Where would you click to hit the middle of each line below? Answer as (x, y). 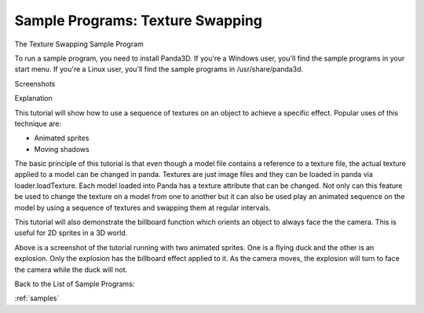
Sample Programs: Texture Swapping (139, 20)
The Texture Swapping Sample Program (79, 44)
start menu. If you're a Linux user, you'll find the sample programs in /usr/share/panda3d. (159, 69)
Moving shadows (62, 149)
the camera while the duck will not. (71, 269)
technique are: (38, 123)
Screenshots (35, 83)
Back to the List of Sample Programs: (75, 284)
